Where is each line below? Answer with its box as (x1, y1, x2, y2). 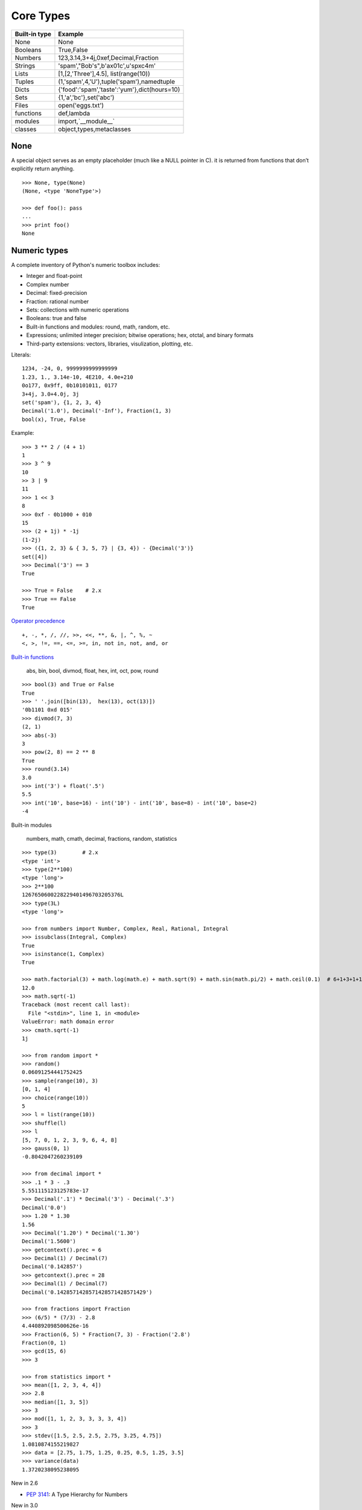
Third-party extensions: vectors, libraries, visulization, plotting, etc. (26, 340, 193, 347)
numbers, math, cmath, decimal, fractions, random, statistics (26, 835, 177, 842)
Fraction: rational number (26, 298, 89, 305)
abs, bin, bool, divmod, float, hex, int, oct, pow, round (26, 667, 159, 674)
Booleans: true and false (26, 315, 87, 322)
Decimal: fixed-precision (26, 289, 87, 297)
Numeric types (11, 245, 69, 255)
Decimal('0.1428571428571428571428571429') (22, 1288, 153, 1296)
